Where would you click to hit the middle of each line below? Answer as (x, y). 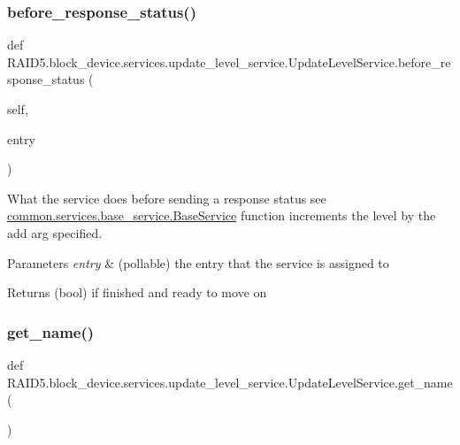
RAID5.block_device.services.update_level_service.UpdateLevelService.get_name (230, 382)
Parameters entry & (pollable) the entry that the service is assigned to (198, 262)
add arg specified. (55, 232)
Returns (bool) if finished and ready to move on (137, 292)
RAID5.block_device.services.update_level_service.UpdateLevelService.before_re (229, 61)
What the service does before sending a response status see (167, 198)
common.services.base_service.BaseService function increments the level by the (222, 215)
